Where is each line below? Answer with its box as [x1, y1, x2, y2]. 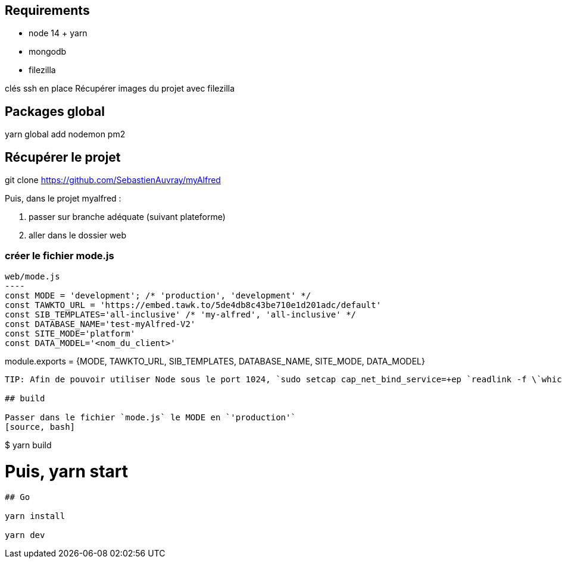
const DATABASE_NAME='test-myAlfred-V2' [5, 319, 196, 329]
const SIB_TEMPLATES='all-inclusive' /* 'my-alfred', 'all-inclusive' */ [5, 309, 357, 319]
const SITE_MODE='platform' [5, 328, 136, 338]
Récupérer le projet [5, 149, 121, 165]
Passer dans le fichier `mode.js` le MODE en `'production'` [5, 412, 296, 422]
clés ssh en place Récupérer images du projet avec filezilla [5, 83, 235, 94]
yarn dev [5, 530, 45, 540]
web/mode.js [5, 271, 60, 281]
